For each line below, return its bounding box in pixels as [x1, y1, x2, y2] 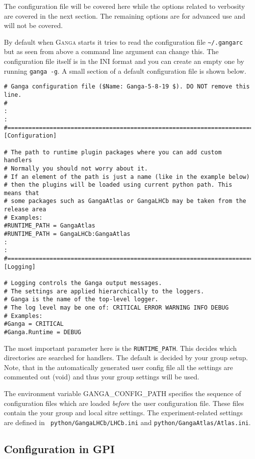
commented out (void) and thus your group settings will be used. [4, 372, 200, 382]
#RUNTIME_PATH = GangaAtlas [4, 222, 96, 229]
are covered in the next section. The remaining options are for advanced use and [4, 10, 245, 21]
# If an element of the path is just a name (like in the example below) [4, 173, 250, 180]
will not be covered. [4, 20, 63, 30]
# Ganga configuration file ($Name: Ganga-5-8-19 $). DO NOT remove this [4, 83, 250, 90]
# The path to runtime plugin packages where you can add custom [4, 148, 222, 156]
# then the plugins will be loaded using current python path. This [4, 181, 232, 189]
